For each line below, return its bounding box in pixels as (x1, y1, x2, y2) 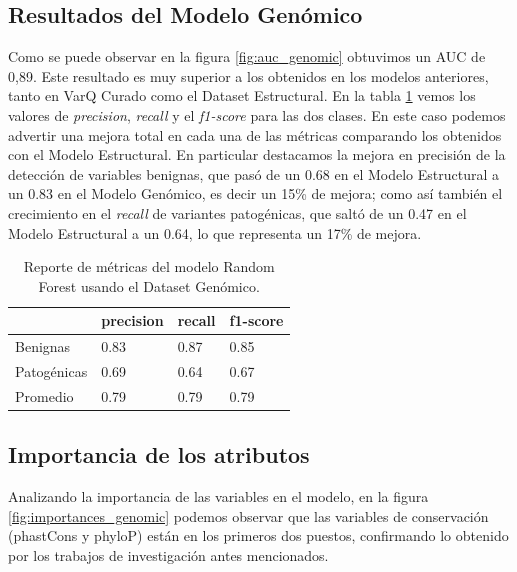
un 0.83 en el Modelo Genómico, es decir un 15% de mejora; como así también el (8, 183, 503, 204)
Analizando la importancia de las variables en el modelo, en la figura (8, 486, 429, 507)
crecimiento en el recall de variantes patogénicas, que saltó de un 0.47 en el (8, 202, 467, 223)
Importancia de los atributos (8, 439, 310, 470)
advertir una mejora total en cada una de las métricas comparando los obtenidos (8, 124, 502, 145)
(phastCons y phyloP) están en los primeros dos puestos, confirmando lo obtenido (8, 525, 509, 546)
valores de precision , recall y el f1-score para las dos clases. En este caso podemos (8, 104, 506, 125)
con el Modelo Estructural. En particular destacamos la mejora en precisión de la (8, 144, 506, 165)
